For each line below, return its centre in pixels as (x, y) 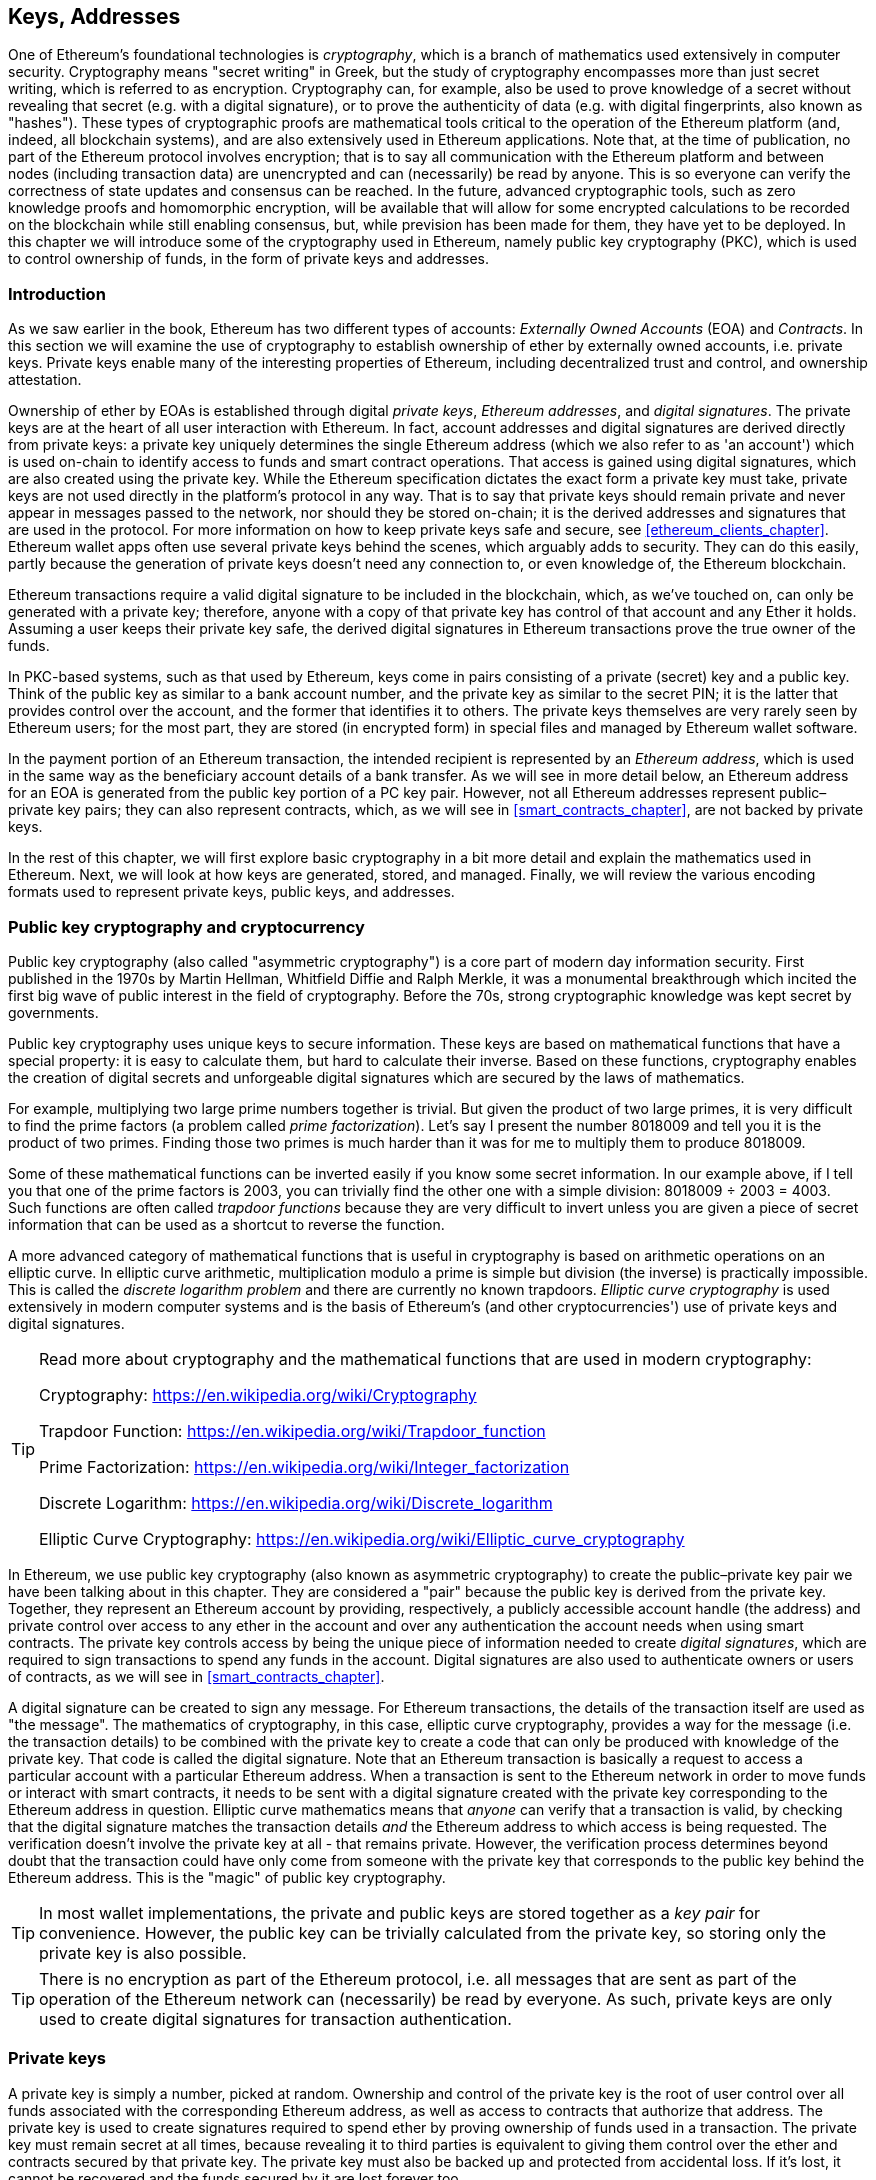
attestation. (45, 380)
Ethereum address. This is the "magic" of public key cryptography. (227, 1877)
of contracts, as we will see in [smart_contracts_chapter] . (196, 1676)
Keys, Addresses (94, 16)
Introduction (57, 293)
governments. (53, 1012)
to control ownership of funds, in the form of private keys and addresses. (248, 259)
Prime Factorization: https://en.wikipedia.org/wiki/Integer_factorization (304, 1466)
